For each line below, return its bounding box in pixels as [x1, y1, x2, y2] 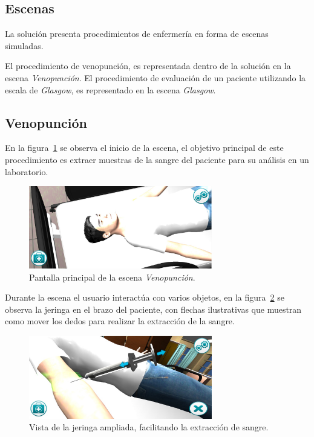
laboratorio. [5, 165, 48, 178]
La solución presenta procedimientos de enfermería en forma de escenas [5, 27, 269, 40]
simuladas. [5, 39, 44, 52]
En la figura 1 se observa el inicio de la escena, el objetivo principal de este [5, 141, 284, 154]
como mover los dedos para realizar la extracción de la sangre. [5, 315, 235, 327]
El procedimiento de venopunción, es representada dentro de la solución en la [5, 59, 291, 72]
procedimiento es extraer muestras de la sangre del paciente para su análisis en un [5, 153, 309, 165]
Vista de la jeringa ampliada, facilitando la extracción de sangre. [29, 421, 269, 433]
